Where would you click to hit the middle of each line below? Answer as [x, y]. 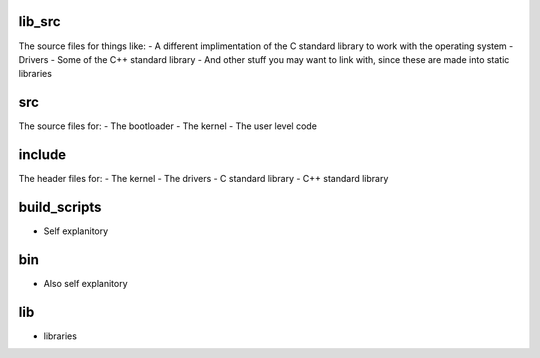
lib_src [39, 21]
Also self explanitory [86, 283]
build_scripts [60, 206]
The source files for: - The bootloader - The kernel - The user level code [167, 126]
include [42, 155]
